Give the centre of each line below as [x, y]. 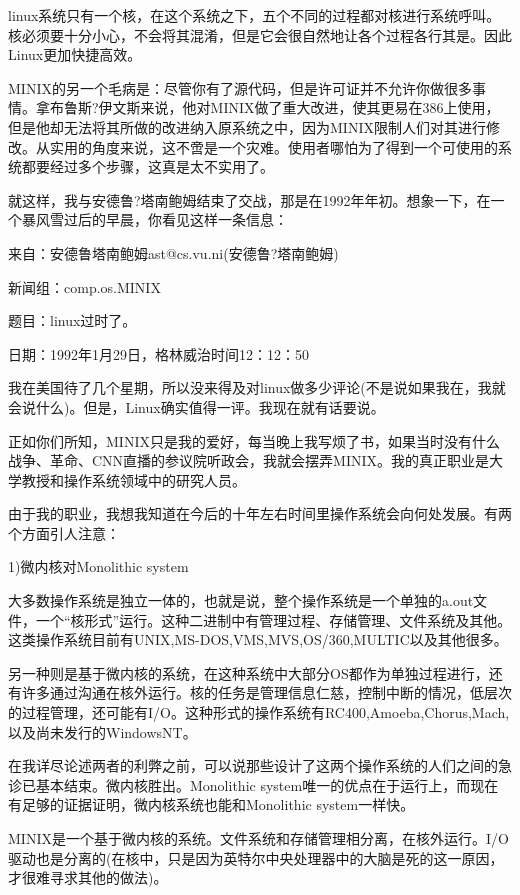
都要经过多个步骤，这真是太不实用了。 [147, 166]
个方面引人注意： [64, 532]
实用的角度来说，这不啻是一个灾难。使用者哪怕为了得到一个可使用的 [273, 146]
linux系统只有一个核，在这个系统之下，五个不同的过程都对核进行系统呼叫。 [254, 15]
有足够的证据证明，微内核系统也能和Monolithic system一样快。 [211, 804]
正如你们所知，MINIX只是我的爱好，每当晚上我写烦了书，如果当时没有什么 [254, 440]
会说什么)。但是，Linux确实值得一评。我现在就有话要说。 [196, 406]
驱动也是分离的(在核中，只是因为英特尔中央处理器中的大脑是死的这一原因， [256, 857]
